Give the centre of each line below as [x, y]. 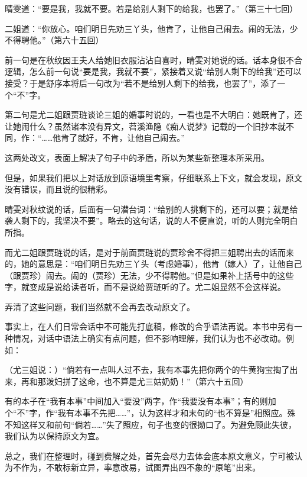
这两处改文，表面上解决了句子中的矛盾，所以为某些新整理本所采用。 [137, 157]
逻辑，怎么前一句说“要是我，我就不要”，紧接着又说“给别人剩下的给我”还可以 [153, 71]
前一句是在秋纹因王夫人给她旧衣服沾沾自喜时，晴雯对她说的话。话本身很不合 [153, 59]
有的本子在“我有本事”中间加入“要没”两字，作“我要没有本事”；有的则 [136, 401]
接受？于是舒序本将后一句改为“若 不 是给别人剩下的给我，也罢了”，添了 [141, 83]
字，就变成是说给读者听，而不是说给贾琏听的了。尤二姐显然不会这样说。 [145, 287]
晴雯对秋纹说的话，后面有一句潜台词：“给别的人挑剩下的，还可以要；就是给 [151, 209]
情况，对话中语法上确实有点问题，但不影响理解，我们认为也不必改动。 [149, 338]
